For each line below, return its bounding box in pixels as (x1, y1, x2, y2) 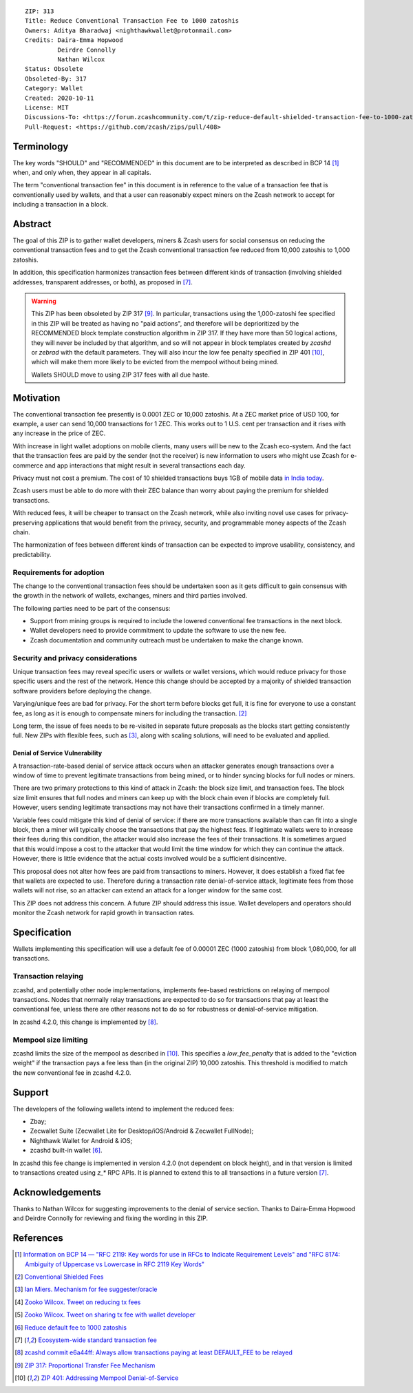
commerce (12, 461, 44, 470)
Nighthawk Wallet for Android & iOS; (30, 1136, 133, 1144)
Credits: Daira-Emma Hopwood (25, 36, 123, 44)
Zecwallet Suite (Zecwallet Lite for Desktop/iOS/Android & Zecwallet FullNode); (30, 1127, 254, 1135)
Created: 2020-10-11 (25, 94, 94, 102)
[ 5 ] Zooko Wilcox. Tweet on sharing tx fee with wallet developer (14, 1310, 196, 1319)
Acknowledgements (12, 1186, 101, 1198)
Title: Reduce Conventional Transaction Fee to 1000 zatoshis (25, 17, 240, 25)
